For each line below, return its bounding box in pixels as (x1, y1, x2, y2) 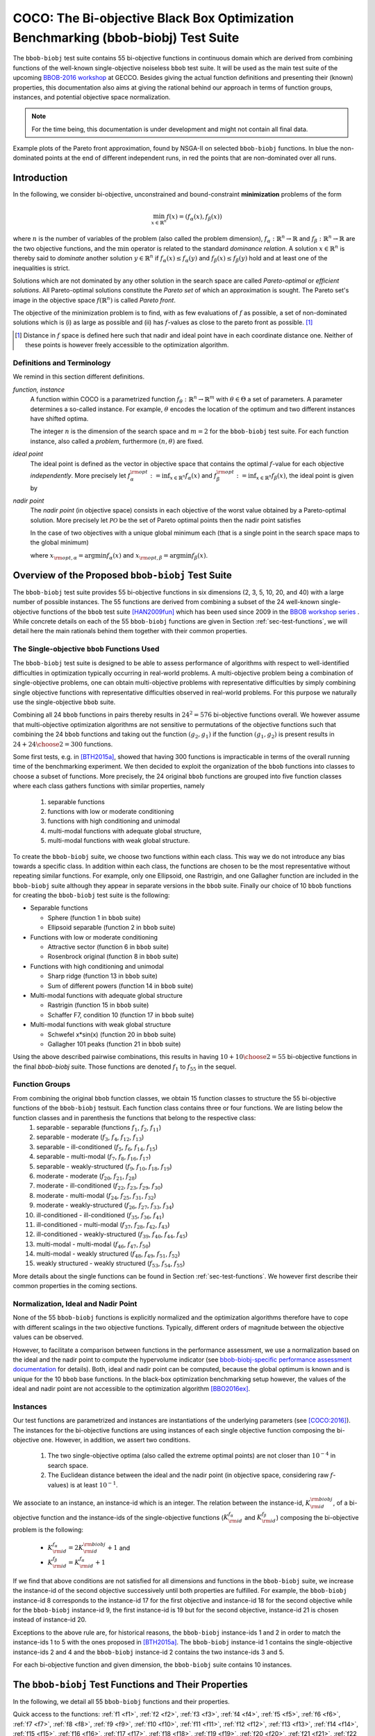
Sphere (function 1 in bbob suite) (47, 913, 142, 921)
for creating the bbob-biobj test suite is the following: (12, 891, 170, 899)
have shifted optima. (30, 414, 89, 423)
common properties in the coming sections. (12, 1282, 138, 1290)
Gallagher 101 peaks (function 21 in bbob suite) (47, 1040, 181, 1048)
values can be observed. (12, 1333, 84, 1342)
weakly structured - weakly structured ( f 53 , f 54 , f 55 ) (36, 1259, 185, 1269)
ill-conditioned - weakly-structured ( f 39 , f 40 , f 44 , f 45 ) (36, 1230, 188, 1240)
